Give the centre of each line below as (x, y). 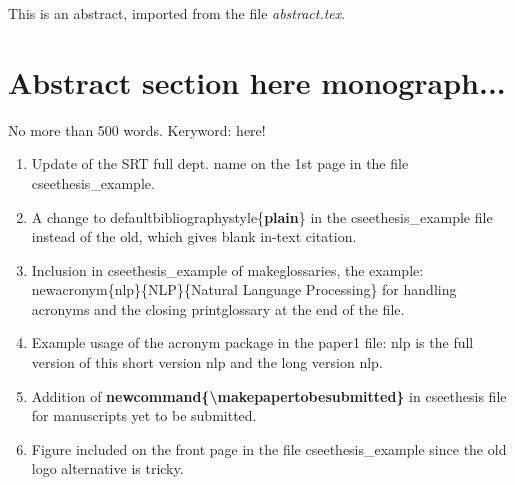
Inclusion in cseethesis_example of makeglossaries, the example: (227, 269)
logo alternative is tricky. (107, 468)
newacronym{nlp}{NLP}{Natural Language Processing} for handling (244, 289)
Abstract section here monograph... (257, 81)
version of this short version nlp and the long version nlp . (207, 362)
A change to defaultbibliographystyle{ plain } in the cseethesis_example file (262, 216)
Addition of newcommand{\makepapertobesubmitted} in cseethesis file (269, 395)
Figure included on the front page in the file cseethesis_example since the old (269, 448)
